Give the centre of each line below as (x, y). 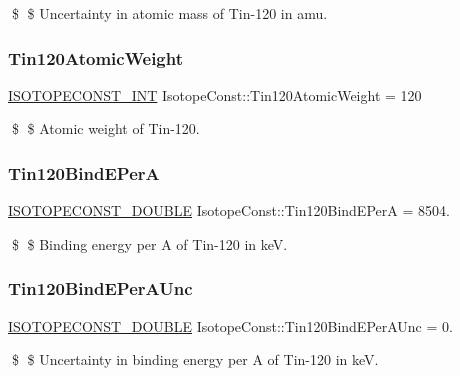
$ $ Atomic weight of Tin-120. (105, 128)
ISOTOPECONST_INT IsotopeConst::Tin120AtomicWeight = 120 (215, 94)
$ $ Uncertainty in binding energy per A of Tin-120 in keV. (195, 359)
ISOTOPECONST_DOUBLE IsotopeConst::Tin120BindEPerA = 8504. (229, 210)
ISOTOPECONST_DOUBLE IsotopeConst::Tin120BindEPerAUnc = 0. (230, 325)
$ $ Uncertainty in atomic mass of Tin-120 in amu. (169, 13)
